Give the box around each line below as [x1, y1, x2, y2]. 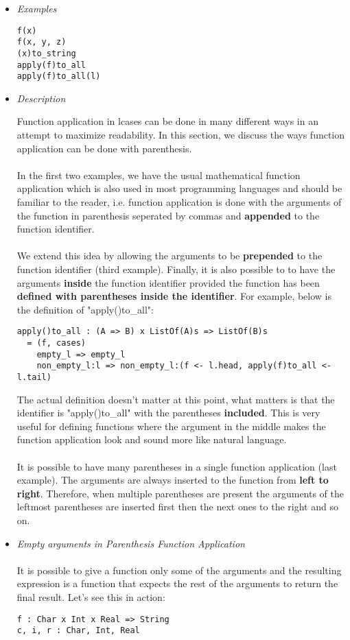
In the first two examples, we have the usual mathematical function [16, 167, 301, 182]
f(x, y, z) [16, 37, 67, 47]
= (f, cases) [27, 338, 86, 348]
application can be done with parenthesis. [16, 141, 192, 155]
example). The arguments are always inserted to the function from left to [16, 473, 329, 487]
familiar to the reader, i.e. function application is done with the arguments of [16, 195, 342, 209]
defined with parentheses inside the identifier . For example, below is [16, 289, 332, 303]
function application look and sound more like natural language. [16, 432, 287, 447]
